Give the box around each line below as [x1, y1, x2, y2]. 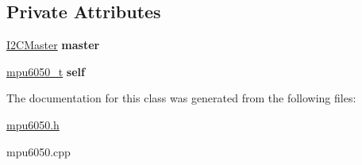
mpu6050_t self [6, 63, 85, 79]
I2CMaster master [6, 36, 100, 53]
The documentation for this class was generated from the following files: [6, 90, 356, 106]
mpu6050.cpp [6, 143, 71, 159]
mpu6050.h [6, 116, 60, 132]
